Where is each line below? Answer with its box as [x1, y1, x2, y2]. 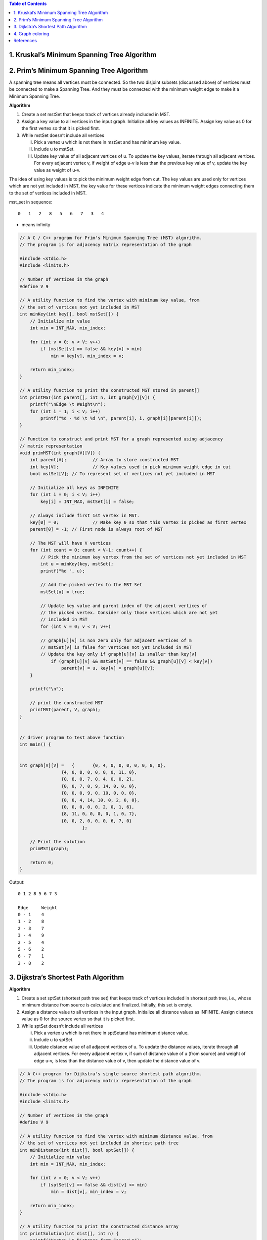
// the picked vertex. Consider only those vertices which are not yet [40, 610, 218, 615]
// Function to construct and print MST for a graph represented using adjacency [19, 436, 223, 442]
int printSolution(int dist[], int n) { [19, 1231, 119, 1236]
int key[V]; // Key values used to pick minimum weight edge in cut [30, 464, 231, 470]
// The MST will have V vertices [30, 541, 111, 546]
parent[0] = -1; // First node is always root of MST [30, 526, 163, 532]
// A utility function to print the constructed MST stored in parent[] [19, 387, 200, 393]
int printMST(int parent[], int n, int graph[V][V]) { [19, 394, 155, 400]
